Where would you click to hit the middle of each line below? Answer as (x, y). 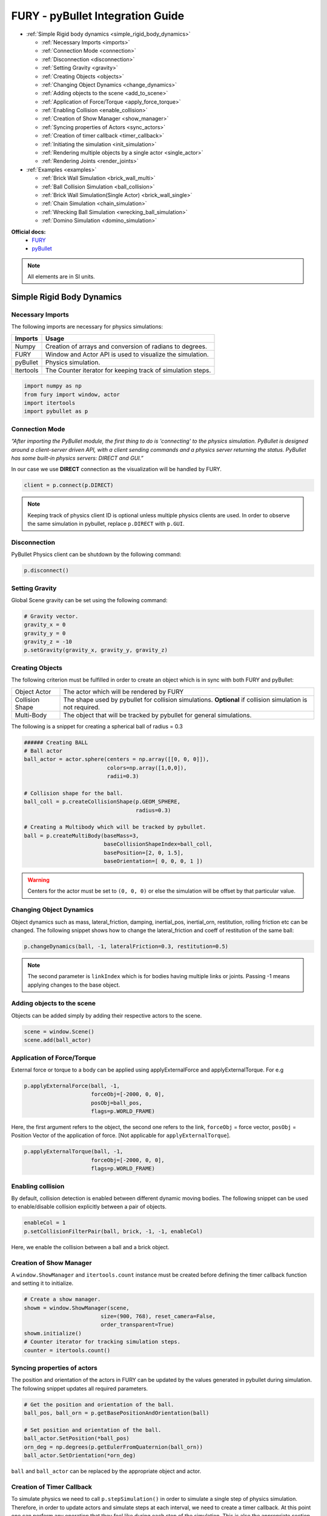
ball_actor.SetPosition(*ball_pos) (77, 1438)
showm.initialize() (53, 1333)
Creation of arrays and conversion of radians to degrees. (126, 346)
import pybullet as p (56, 411)
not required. (81, 707)
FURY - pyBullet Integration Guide (98, 16)
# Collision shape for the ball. (74, 793)
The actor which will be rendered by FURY (124, 691)
